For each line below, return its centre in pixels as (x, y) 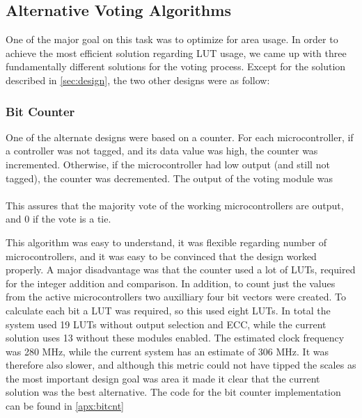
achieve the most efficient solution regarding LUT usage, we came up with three (176, 53)
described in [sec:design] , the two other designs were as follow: (138, 80)
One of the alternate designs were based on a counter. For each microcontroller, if (180, 137)
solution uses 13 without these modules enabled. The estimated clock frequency (175, 338)
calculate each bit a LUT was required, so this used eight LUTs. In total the (168, 310)
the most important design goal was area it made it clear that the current (163, 378)
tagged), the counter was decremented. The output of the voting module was (169, 178)
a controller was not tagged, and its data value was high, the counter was (162, 151)
